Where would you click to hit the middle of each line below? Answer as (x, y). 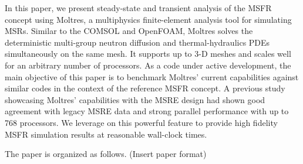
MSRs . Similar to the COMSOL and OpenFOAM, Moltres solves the (129, 31)
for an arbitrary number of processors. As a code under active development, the (148, 65)
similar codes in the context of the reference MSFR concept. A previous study (145, 88)
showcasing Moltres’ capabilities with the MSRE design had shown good (135, 99)
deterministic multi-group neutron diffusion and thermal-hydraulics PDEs (137, 42)
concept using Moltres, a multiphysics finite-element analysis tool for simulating (148, 19)
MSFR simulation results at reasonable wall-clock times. (106, 134)
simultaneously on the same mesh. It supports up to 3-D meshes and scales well (148, 54)
